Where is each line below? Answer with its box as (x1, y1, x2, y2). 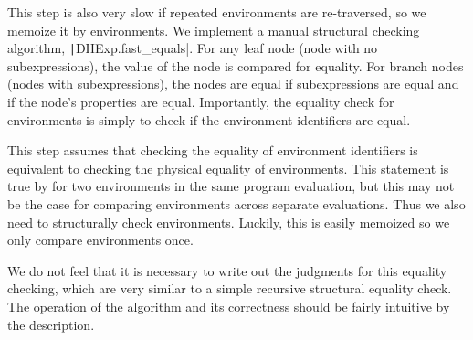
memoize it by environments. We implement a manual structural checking (7, 20, 420, 39)
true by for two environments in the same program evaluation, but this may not (7, 176, 455, 196)
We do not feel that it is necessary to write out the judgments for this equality (7, 260, 447, 280)
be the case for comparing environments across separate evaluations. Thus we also (7, 195, 466, 213)
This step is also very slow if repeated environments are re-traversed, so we (7, 3, 426, 21)
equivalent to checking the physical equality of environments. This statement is (7, 158, 449, 177)
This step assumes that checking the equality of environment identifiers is (7, 141, 418, 160)
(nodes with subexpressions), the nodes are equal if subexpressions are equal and (7, 74, 459, 93)
